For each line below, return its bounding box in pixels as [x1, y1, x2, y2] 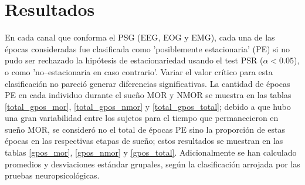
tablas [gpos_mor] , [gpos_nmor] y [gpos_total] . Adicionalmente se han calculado [5, 146, 297, 159]
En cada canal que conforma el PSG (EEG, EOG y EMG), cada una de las [5, 31, 275, 43]
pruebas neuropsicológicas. [5, 169, 100, 181]
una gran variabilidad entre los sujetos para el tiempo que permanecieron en [5, 112, 279, 124]
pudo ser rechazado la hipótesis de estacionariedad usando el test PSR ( [5, 54, 263, 66]
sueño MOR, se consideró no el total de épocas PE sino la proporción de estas [5, 123, 285, 135]
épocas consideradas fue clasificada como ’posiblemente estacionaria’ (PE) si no [5, 42, 290, 55]
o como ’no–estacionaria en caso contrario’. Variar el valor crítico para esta [5, 65, 273, 78]
